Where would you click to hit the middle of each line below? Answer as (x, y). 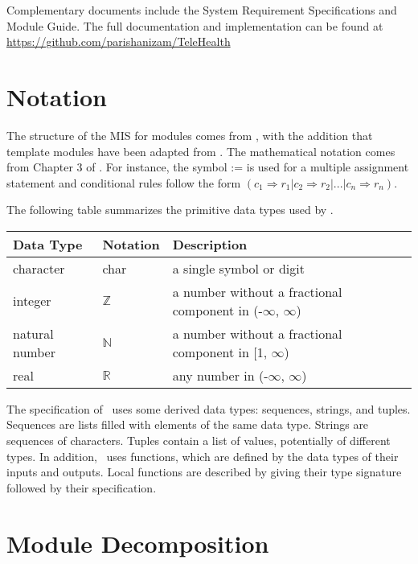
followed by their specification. (82, 487)
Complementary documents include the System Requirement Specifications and (202, 10)
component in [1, (220, 352)
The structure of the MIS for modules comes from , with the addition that (190, 135)
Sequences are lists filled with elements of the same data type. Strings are (188, 424)
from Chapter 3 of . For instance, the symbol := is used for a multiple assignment (208, 167)
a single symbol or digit (238, 268)
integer (32, 301)
